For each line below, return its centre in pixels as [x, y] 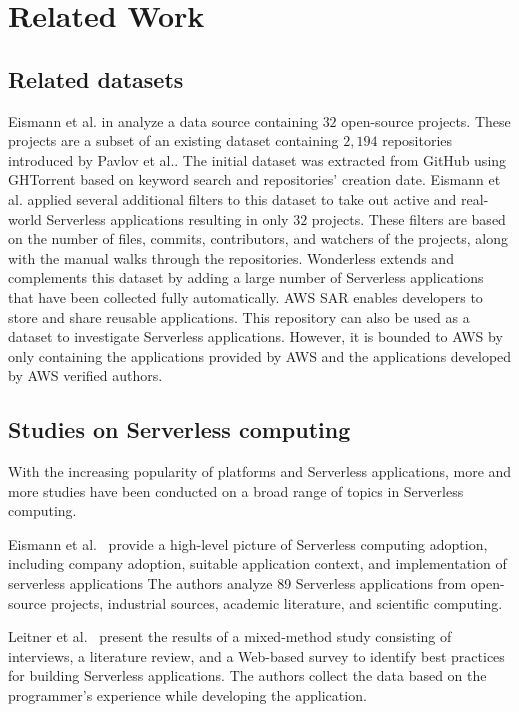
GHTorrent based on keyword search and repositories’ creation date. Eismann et [254, 179]
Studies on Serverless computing [179, 429]
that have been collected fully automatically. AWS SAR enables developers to [245, 296]
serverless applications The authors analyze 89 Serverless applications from [237, 583]
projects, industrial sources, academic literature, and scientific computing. [276, 602]
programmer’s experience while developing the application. [187, 695]
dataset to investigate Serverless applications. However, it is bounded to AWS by [255, 336]
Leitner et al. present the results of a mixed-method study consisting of [230, 636]
